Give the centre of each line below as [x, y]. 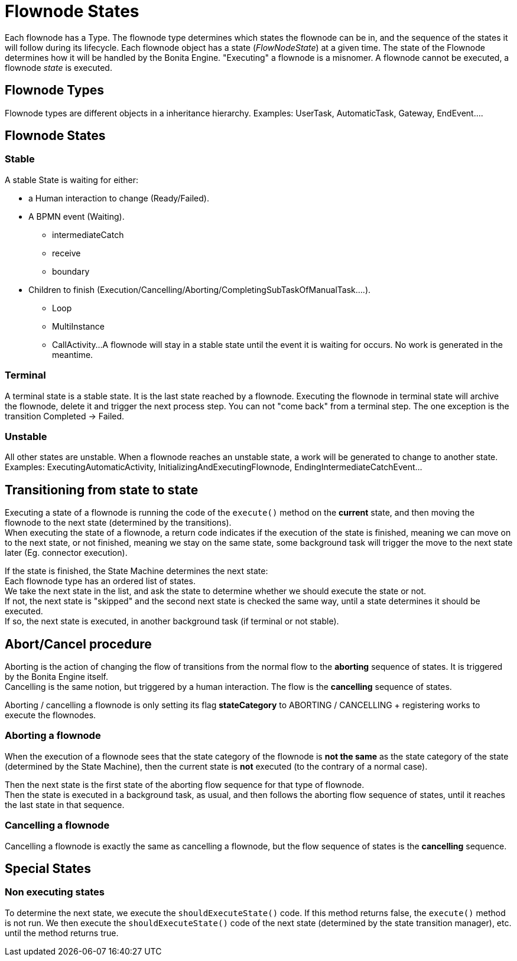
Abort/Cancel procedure [78, 644]
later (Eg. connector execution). [66, 553]
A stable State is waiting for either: [72, 180]
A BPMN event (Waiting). [77, 216]
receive [66, 253]
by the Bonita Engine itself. [56, 677]
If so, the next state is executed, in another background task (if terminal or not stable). [172, 621]
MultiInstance [78, 326]
